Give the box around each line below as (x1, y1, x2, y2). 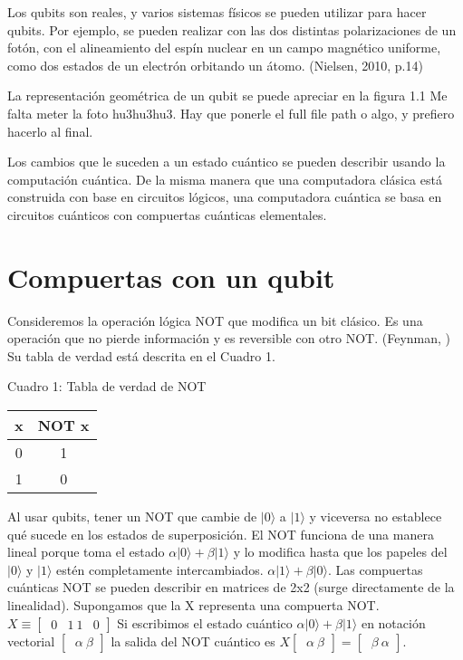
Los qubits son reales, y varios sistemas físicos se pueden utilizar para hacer (7, 3, 427, 21)
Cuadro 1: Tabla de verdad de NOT (7, 377, 207, 396)
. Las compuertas (327, 560, 423, 579)
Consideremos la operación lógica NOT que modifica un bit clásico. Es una (7, 311, 423, 330)
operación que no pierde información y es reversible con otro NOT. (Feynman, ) (7, 329, 451, 348)
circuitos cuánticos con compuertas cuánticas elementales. (7, 205, 327, 224)
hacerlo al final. (7, 121, 93, 140)
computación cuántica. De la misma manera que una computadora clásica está (7, 169, 442, 188)
